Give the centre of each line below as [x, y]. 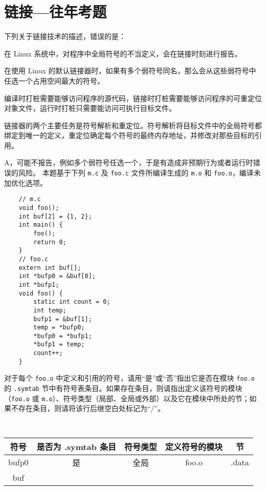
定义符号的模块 [194, 446]
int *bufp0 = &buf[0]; [57, 276]
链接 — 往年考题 [56, 12]
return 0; [50, 242]
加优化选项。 [26, 182]
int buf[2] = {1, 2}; [55, 216]
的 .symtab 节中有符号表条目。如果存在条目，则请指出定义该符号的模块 [123, 388]
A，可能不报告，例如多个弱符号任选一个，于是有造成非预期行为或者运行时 [129, 162]
